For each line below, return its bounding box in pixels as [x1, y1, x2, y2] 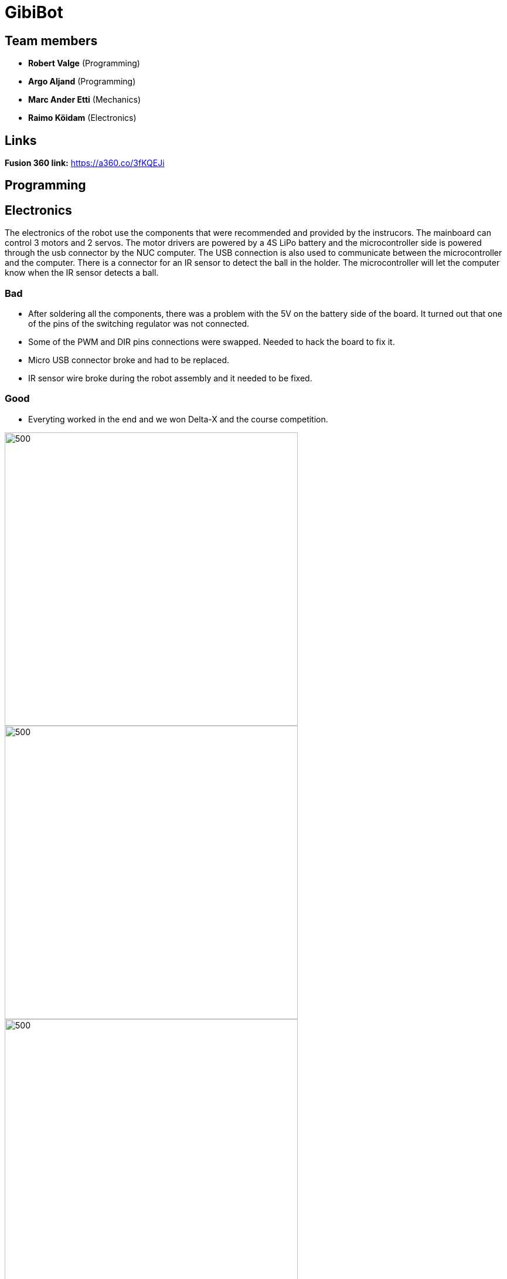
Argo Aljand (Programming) [28, 76, 136, 87]
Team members [5, 33, 98, 48]
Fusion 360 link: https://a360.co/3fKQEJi [5, 158, 165, 168]
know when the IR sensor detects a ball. [5, 268, 159, 278]
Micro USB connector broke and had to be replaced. [28, 355, 230, 366]
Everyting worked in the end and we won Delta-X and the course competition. [28, 414, 328, 424]
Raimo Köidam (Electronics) [28, 113, 137, 123]
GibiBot [5, 2, 63, 22]
